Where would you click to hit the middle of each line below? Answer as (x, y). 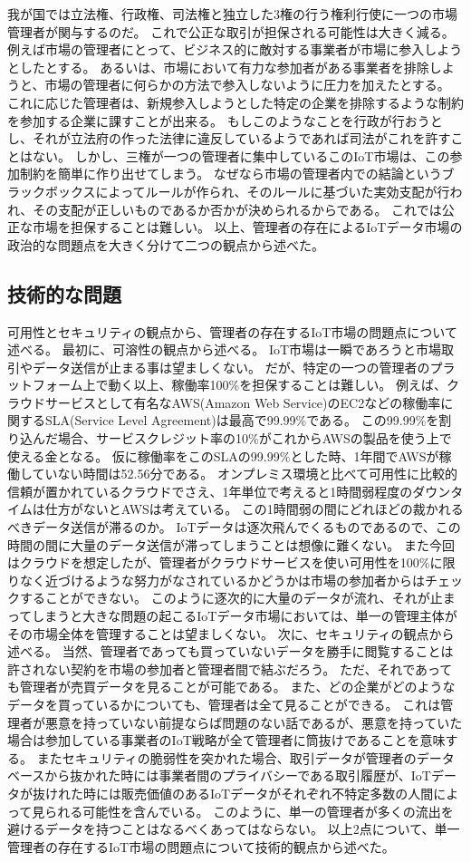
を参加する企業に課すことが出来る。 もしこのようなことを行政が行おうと (225, 120)
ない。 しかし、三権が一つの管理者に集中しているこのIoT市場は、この (241, 155)
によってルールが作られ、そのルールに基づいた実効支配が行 (273, 191)
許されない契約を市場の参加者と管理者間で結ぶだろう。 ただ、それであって (230, 668)
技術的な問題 (64, 293)
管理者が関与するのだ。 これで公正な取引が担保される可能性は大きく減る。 (231, 31)
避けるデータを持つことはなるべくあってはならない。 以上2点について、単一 (234, 829)
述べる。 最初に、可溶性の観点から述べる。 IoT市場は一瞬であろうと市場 (224, 349)
